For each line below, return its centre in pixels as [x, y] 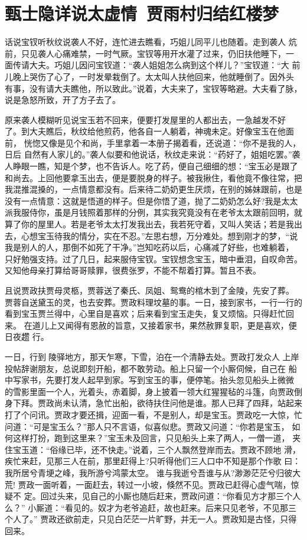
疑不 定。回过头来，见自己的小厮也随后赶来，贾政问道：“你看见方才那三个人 [153, 496]
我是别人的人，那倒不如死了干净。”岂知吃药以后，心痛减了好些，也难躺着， [149, 247]
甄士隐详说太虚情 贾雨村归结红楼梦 [142, 13]
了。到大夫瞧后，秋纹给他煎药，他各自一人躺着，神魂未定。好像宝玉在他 [145, 131]
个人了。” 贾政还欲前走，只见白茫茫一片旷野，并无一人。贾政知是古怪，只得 [151, 519]
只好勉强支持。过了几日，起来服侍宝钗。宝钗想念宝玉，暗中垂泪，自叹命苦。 [153, 258]
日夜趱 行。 [27, 337]
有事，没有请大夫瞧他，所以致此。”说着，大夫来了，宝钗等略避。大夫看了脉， [153, 88]
